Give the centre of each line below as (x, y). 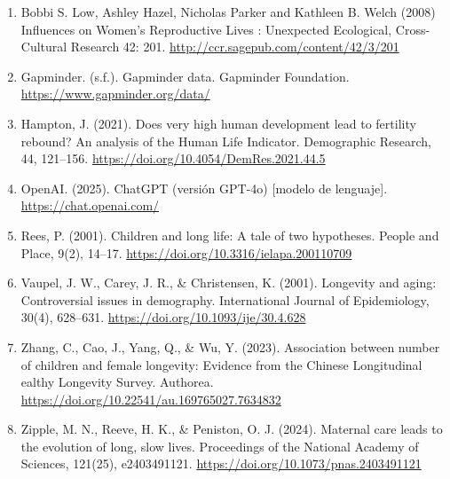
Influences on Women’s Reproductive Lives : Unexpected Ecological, (206, 29)
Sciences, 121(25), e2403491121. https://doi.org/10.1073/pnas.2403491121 (221, 463)
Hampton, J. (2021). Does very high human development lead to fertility (218, 123)
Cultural (44, 47)
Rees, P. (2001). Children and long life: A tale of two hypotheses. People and (230, 235)
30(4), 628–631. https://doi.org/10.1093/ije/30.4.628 (163, 317)
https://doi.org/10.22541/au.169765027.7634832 (151, 399)
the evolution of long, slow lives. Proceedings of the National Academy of (220, 446)
